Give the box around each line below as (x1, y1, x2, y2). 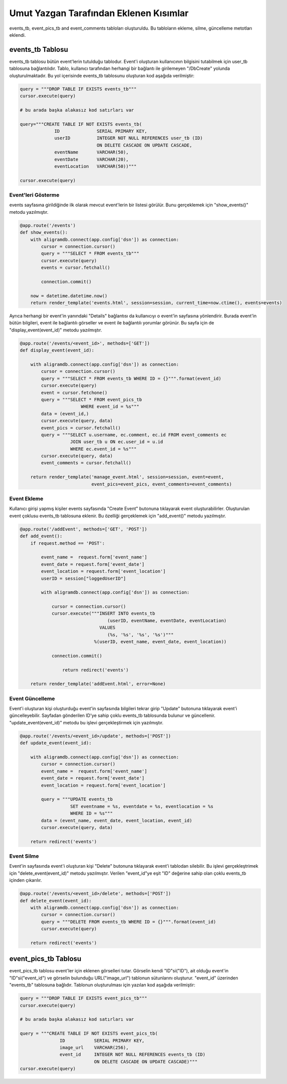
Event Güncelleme (9, 695, 55, 702)
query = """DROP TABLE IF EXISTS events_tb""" (20, 86, 137, 92)
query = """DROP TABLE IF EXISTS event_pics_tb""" (20, 995, 148, 1001)
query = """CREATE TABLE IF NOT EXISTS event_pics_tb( (20, 1031, 158, 1036)
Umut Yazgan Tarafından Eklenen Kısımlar (9, 8, 188, 19)
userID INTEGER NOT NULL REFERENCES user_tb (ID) (54, 135, 203, 141)
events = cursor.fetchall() (41, 265, 111, 271)
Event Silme (9, 853, 39, 860)
